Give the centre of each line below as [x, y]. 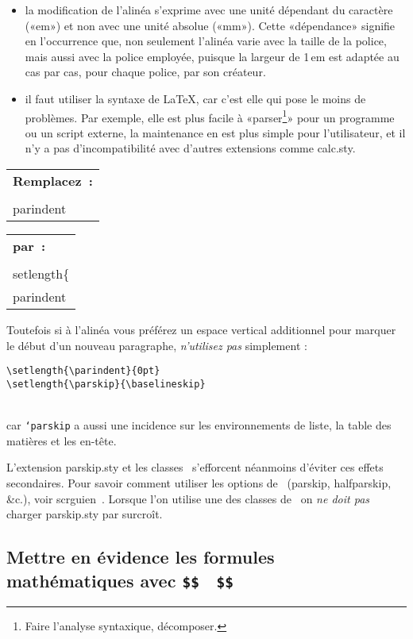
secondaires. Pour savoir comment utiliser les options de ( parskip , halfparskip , [199, 482]
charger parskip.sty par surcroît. [85, 514]
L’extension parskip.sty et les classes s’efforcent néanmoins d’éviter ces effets [195, 467]
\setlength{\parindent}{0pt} [83, 371]
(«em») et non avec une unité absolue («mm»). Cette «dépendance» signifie [210, 25]
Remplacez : [53, 181]
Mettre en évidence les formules [141, 557]
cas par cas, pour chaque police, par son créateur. [145, 72]
